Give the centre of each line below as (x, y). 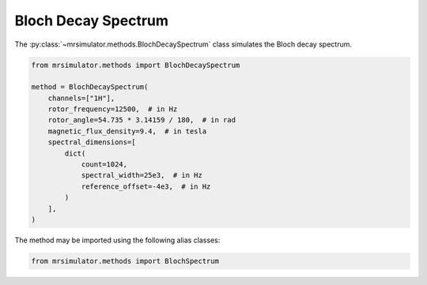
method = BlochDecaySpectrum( (90, 87)
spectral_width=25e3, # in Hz (142, 175)
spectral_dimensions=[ (92, 142)
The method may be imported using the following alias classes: (117, 240)
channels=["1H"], (81, 98)
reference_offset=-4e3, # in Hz (146, 186)
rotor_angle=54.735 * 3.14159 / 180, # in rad (142, 120)
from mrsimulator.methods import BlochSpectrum (125, 261)
